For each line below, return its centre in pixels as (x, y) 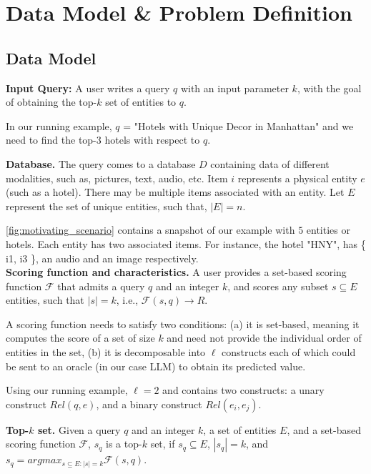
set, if (163, 444)
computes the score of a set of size (80, 338)
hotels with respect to (152, 140)
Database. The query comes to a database (101, 163)
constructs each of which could (289, 352)
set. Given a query (79, 429)
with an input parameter (234, 88)
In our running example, (59, 125)
